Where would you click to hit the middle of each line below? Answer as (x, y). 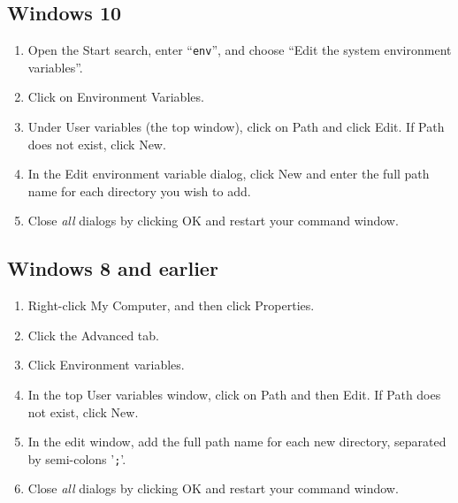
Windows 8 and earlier (113, 268)
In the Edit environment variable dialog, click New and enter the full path (229, 174)
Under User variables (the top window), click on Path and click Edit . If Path (236, 127)
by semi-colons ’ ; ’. (77, 458)
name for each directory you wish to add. (139, 191)
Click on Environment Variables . (116, 97)
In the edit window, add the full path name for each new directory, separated (237, 442)
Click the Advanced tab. (93, 335)
